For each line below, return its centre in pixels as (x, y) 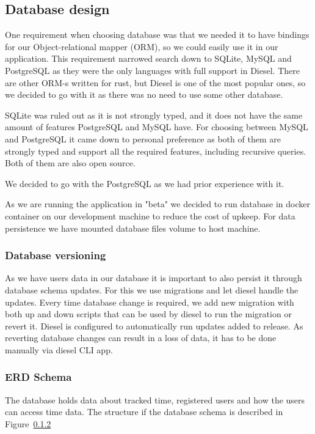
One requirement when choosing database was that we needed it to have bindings (157, 35)
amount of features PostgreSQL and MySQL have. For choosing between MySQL (157, 127)
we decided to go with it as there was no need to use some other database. (144, 94)
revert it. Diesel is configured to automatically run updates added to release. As (154, 325)
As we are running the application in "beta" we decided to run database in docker (158, 204)
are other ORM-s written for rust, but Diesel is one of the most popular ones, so (155, 82)
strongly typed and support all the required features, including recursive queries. (156, 151)
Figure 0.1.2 (28, 423)
